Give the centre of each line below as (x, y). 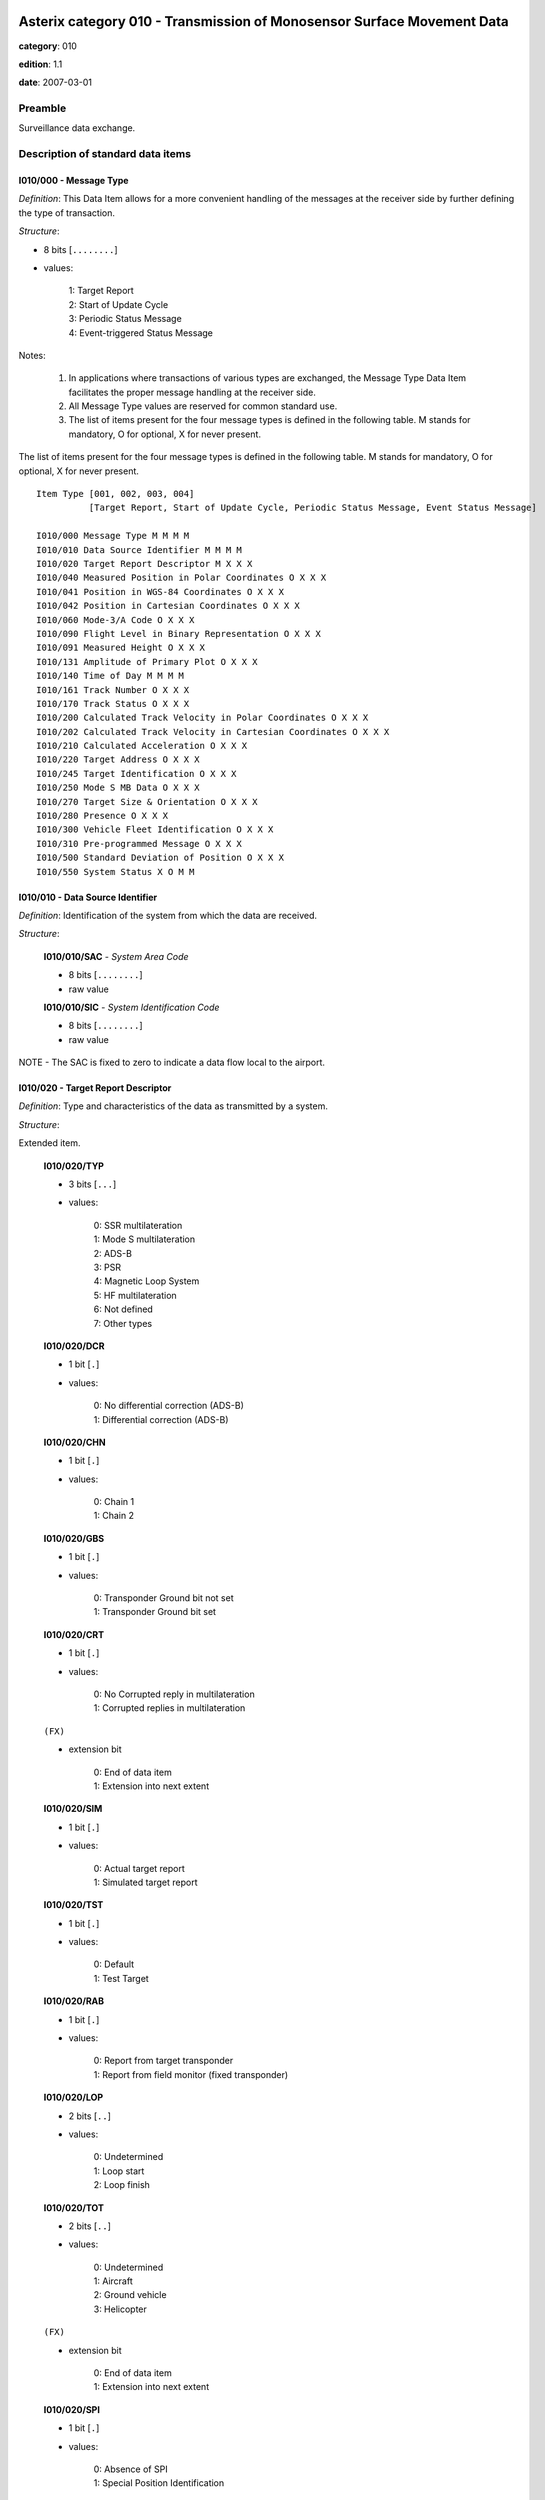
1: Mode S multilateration (144, 1239)
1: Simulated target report (145, 1882)
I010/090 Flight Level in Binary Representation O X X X (179, 633)
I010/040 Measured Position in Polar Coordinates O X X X (181, 578)
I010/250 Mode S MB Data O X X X (118, 788)
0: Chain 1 (114, 1502)
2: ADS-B (112, 1253)
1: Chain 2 (114, 1516)
